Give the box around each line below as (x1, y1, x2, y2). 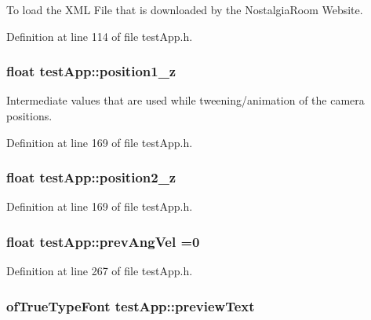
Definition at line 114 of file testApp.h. (6, 28, 193, 44)
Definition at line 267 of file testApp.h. (6, 263, 193, 279)
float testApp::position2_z (6, 167, 176, 187)
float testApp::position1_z (6, 61, 176, 81)
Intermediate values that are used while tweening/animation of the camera (6, 92, 365, 109)
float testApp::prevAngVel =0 (6, 231, 200, 251)
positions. (6, 108, 53, 123)
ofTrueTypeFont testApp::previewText (6, 296, 255, 315)
